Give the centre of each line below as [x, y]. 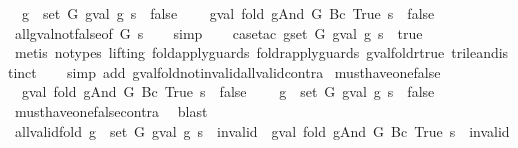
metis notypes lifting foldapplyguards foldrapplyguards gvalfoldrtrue [229, 52]
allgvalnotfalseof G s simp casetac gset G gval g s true [218, 32]
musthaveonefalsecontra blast [111, 110]
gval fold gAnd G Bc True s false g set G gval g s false [228, 91]
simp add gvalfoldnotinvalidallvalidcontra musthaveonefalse [254, 71]
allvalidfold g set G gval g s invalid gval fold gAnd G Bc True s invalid [262, 130]
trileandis [480, 52]
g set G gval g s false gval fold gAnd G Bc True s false [228, 13]
